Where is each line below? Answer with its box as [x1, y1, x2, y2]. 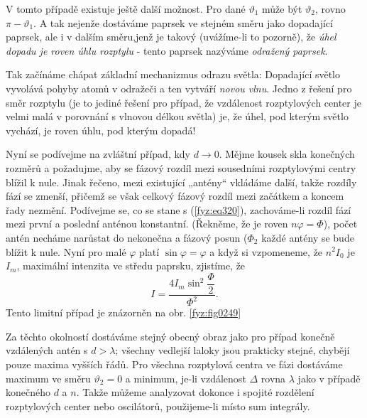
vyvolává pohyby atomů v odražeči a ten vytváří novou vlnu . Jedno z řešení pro [6, 80, 352, 95]
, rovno [315, 1, 346, 16]
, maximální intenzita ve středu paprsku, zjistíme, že [16, 258, 246, 273]
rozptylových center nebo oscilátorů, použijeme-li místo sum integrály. [6, 398, 310, 413]
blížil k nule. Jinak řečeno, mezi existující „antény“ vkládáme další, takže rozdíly [6, 174, 357, 189]
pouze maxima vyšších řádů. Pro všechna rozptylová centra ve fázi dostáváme [6, 356, 343, 371]
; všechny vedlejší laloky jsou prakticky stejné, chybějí [115, 343, 350, 358]
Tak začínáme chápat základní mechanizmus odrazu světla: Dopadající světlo [6, 67, 341, 82]
